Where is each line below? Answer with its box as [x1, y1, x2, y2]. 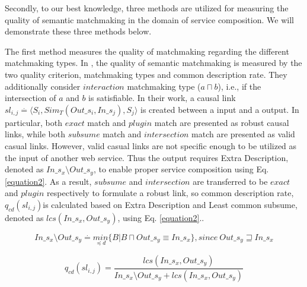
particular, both [5, 116, 62, 128]
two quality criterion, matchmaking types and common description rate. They [5, 68, 287, 80]
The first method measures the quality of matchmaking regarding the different [5, 45, 289, 57]
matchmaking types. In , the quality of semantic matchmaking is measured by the [5, 56, 302, 69]
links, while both [5, 128, 65, 140]
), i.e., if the [218, 80, 261, 92]
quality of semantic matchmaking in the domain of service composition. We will [5, 13, 294, 26]
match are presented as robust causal [154, 116, 289, 128]
